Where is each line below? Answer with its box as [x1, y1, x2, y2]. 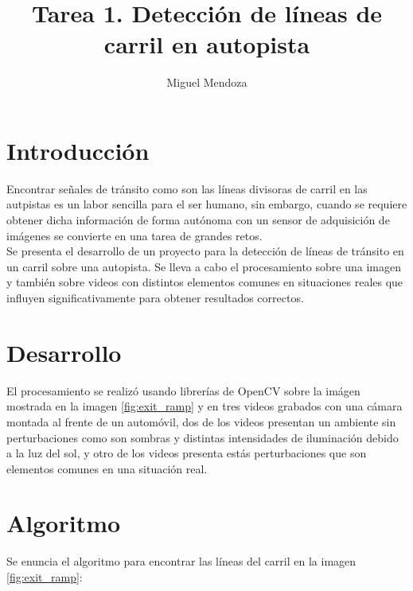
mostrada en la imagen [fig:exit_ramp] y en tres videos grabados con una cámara [6, 398, 403, 414]
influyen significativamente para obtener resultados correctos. [6, 290, 304, 305]
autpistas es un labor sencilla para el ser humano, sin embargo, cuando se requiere [6, 196, 407, 212]
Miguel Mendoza [166, 74, 247, 91]
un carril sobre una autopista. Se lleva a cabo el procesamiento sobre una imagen [6, 258, 401, 274]
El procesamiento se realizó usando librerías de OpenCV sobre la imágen [6, 382, 360, 399]
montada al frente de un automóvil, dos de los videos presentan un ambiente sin [6, 413, 396, 430]
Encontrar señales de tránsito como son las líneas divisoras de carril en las [6, 180, 368, 196]
